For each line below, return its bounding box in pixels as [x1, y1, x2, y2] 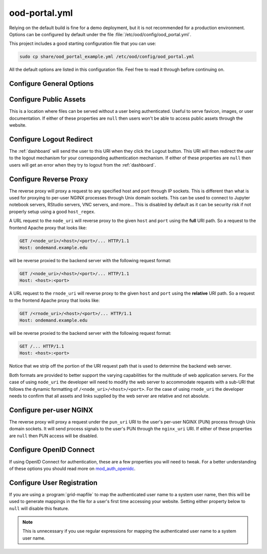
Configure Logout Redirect [9, 135, 93, 143]
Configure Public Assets [9, 95, 86, 104]
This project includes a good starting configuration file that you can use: [9, 41, 156, 46]
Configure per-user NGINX [9, 406, 93, 414]
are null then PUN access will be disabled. [9, 433, 98, 439]
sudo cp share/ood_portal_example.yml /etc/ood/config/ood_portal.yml [19, 54, 195, 59]
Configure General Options [9, 80, 94, 88]
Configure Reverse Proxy [9, 175, 89, 183]
